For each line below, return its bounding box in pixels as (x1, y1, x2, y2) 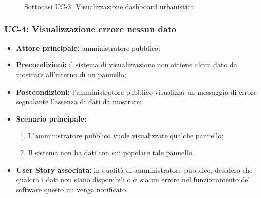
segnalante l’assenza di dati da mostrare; (16, 96, 142, 107)
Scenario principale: (16, 113, 87, 124)
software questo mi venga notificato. (16, 184, 128, 194)
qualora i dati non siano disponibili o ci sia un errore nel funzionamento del (16, 174, 250, 185)
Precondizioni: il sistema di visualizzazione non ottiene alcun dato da (16, 59, 237, 70)
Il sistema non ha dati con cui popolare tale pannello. (28, 147, 194, 157)
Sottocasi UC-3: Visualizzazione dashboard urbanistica (24, 1, 194, 11)
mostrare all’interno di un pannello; (16, 69, 126, 80)
